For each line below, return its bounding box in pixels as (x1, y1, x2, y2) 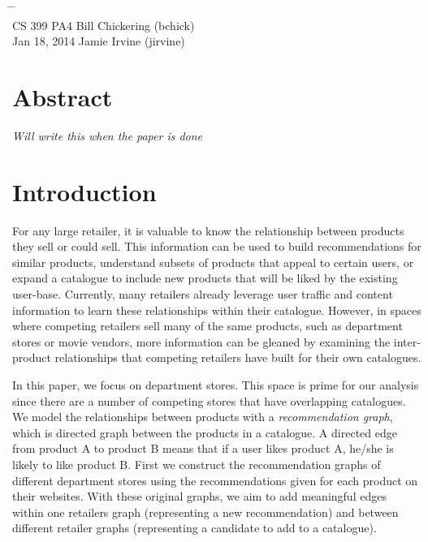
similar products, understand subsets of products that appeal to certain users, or (12, 253, 414, 270)
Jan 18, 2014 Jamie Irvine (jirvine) (12, 32, 185, 49)
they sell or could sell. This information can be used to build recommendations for (12, 238, 422, 255)
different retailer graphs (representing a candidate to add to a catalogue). (12, 519, 377, 536)
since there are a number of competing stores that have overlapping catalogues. (12, 392, 406, 409)
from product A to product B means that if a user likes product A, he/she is (12, 440, 394, 457)
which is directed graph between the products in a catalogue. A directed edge (12, 424, 397, 441)
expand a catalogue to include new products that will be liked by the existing (12, 269, 398, 286)
